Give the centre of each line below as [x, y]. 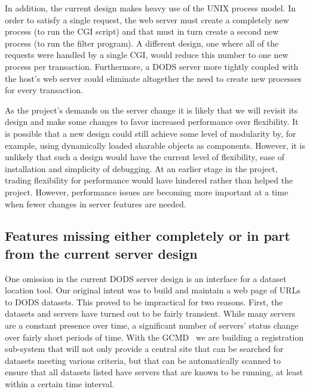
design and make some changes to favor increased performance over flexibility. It [152, 122]
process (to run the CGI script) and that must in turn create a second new [142, 31]
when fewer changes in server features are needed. [96, 203]
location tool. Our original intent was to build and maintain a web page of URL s [153, 290]
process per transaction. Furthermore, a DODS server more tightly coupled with [152, 66]
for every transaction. [44, 90]
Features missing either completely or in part [148, 236]
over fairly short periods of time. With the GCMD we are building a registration [154, 337]
